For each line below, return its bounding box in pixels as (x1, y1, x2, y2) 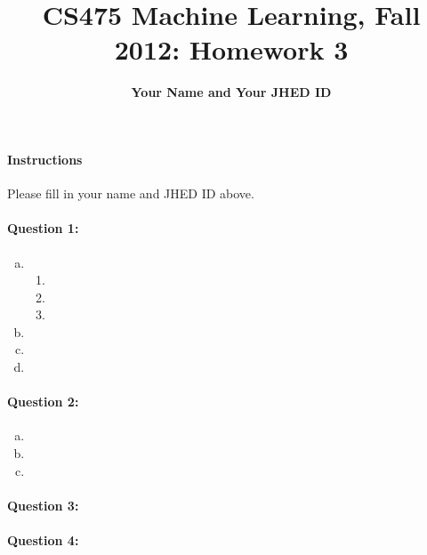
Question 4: (7, 531, 79, 550)
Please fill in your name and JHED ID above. (7, 184, 254, 203)
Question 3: (7, 495, 79, 514)
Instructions (7, 149, 83, 168)
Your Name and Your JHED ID (131, 83, 332, 101)
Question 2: (7, 392, 79, 411)
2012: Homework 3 (114, 31, 349, 68)
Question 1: (7, 219, 79, 237)
